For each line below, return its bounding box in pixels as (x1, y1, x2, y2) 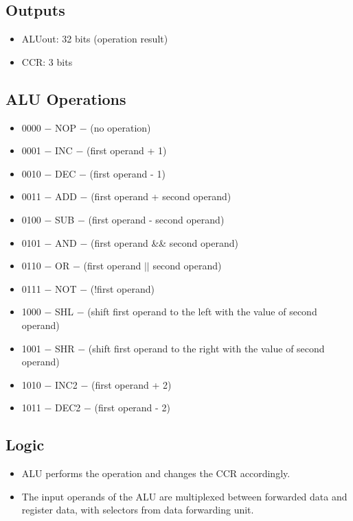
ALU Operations (5, 88, 126, 109)
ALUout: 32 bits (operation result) (21, 32, 168, 46)
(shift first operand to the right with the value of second (88, 341, 325, 355)
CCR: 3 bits (21, 54, 73, 69)
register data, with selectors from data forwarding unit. (21, 502, 254, 517)
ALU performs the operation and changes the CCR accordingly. (21, 466, 291, 481)
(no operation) (90, 120, 151, 134)
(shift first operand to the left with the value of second (87, 304, 317, 319)
